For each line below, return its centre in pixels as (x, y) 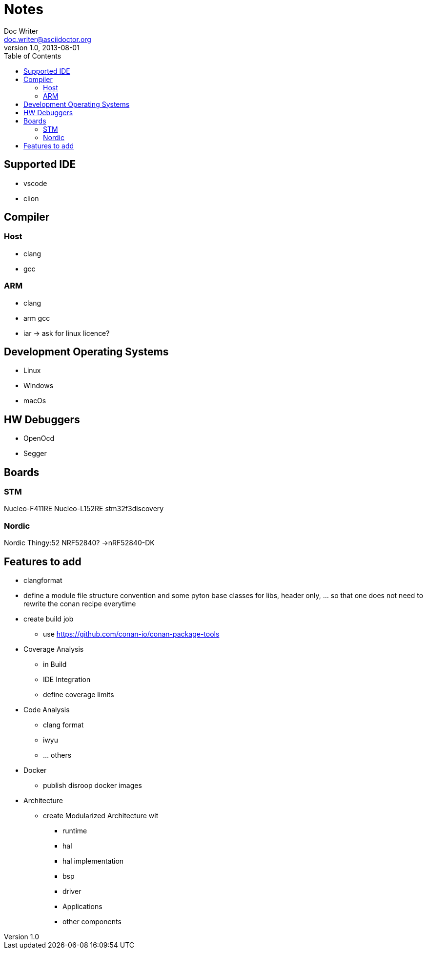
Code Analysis (47, 710)
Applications (82, 907)
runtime (75, 831)
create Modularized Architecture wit (101, 816)
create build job (49, 619)
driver (72, 891)
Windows (39, 386)
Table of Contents (33, 56)
